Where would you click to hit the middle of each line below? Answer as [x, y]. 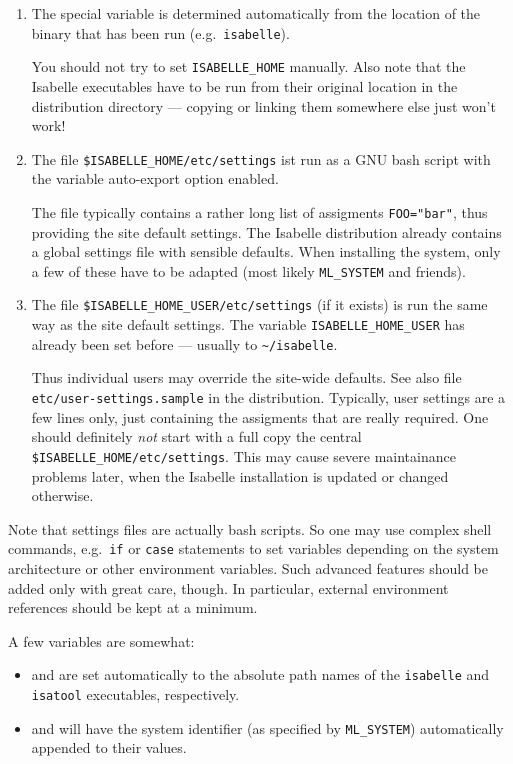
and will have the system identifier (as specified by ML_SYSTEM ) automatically [267, 727]
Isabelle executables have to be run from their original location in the [244, 85]
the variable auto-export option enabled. [155, 178]
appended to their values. [109, 747]
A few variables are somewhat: [101, 640]
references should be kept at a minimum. [133, 607]
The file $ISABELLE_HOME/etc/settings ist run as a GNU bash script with [261, 158]
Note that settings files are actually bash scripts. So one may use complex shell [250, 528]
